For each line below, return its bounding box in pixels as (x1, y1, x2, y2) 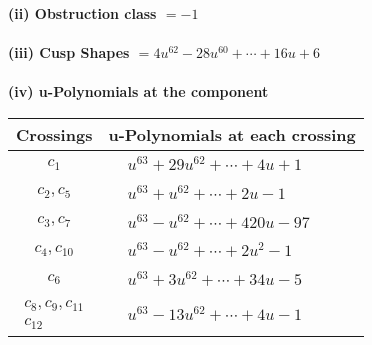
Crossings (16, 122, 93, 146)
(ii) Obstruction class (8, 3, 157, 23)
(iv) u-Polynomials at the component (8, 81, 269, 102)
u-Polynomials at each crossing (108, 122, 356, 146)
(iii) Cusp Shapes (8, 42, 130, 63)
